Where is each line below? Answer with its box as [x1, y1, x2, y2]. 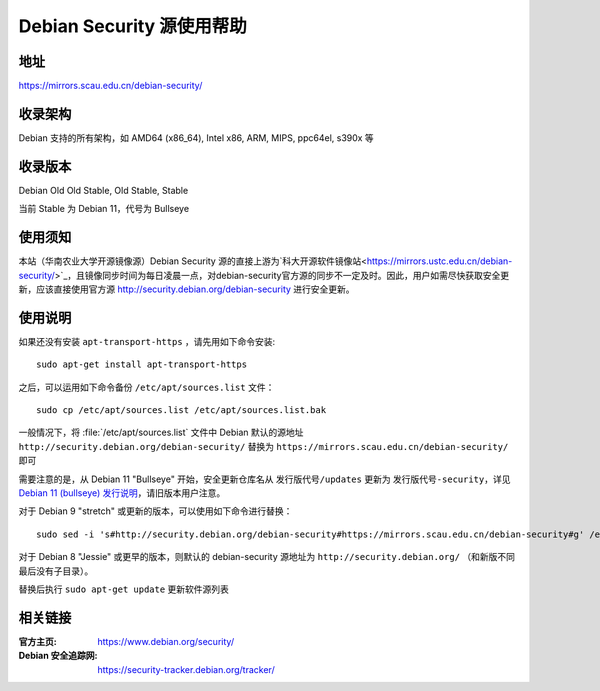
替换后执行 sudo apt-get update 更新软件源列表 [18, 583, 230, 595]
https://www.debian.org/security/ [97, 635, 235, 647]
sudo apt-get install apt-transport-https [36, 359, 248, 370]
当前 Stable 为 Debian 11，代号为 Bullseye [18, 203, 190, 215]
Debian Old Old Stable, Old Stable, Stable [18, 184, 189, 196]
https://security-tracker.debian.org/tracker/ [97, 663, 275, 675]
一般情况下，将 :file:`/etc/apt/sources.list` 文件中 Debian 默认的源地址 [18, 426, 304, 439]
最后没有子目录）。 [18, 565, 94, 577]
